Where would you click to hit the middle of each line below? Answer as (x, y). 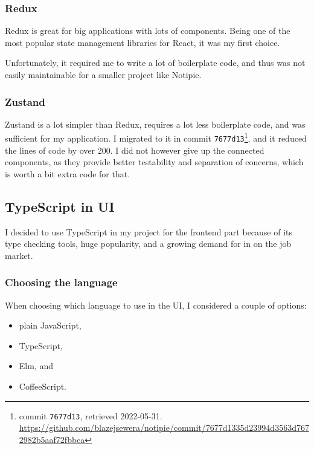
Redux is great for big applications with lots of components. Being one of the (148, 31)
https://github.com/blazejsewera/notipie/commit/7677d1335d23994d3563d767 (164, 428)
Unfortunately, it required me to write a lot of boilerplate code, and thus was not (155, 63)
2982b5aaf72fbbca (52, 439)
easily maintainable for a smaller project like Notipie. (103, 74)
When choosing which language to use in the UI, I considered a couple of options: (156, 305)
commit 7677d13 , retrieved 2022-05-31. (91, 415)
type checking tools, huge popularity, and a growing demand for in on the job (148, 244)
